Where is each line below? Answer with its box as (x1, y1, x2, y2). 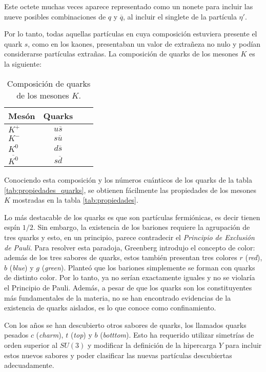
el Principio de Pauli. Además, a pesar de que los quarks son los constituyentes (4, 282, 252, 293)
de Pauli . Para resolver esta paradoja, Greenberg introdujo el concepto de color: (4, 242, 255, 252)
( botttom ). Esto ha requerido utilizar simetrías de (100, 329, 254, 340)
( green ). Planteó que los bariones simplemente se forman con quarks (42, 262, 255, 272)
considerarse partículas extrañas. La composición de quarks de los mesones (4, 48, 238, 59)
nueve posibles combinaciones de (4, 11, 106, 22)
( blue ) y (9, 262, 34, 272)
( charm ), (36, 329, 64, 340)
